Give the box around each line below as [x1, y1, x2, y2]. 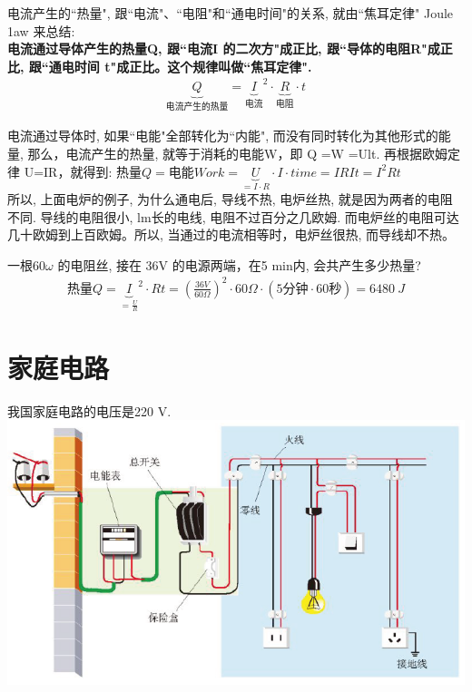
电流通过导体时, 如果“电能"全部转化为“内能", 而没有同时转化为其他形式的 [7, 126, 438, 145]
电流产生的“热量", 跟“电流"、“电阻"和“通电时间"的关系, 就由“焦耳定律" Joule [7, 4, 454, 22]
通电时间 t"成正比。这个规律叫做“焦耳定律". [48, 56, 312, 75]
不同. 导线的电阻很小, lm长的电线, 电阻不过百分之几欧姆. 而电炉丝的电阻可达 [7, 207, 459, 226]
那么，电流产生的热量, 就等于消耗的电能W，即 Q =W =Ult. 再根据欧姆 [27, 143, 447, 162]
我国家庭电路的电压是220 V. [7, 401, 172, 420]
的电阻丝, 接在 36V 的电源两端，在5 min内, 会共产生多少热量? [57, 255, 421, 274]
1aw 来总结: [7, 21, 75, 40]
